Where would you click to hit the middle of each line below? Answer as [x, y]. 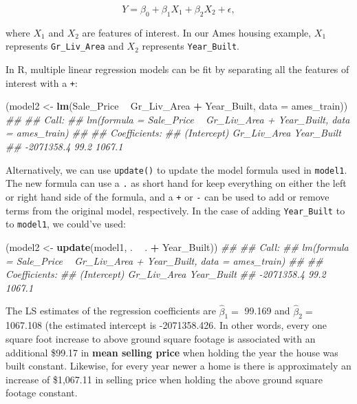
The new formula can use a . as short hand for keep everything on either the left [176, 183]
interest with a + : [42, 82]
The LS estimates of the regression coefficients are [111, 311]
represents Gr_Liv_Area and [65, 46]
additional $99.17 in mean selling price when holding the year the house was [172, 352]
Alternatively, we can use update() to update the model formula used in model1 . [176, 169]
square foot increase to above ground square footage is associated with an [161, 338]
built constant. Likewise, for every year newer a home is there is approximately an [178, 366]
